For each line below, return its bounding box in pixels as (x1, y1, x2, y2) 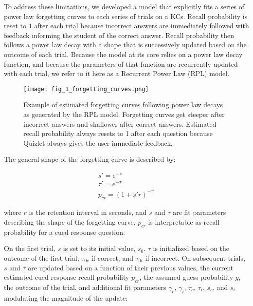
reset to (4, 20, 26, 31)
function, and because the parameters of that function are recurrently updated (4, 58, 238, 69)
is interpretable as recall (148, 216, 220, 227)
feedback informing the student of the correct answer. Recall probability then (4, 30, 235, 40)
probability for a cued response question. (4, 227, 125, 237)
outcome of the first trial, (4, 252, 79, 263)
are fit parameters (173, 207, 226, 217)
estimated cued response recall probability (4, 272, 129, 282)
